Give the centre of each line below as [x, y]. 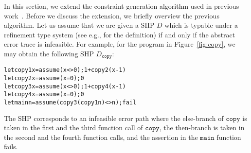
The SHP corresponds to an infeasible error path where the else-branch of [114, 118]
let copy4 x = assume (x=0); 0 [44, 94]
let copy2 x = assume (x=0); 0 [44, 78]
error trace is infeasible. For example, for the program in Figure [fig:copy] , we [120, 44]
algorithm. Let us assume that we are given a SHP [79, 25]
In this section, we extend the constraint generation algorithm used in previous [122, 6]
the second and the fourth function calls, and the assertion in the [101, 137]
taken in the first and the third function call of [73, 127]
